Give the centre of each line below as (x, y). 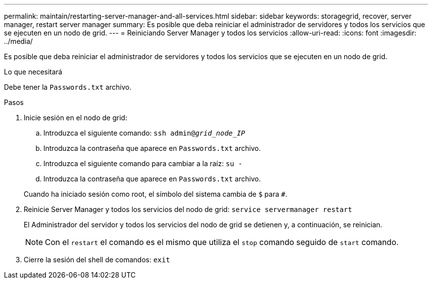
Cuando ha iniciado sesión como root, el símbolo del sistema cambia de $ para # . (156, 194)
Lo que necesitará (33, 72)
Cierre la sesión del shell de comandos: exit (97, 260)
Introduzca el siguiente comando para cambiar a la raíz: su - (143, 163)
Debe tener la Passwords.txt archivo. (68, 87)
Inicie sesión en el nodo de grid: (75, 118)
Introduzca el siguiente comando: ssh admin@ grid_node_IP (144, 133)
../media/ (18, 41)
